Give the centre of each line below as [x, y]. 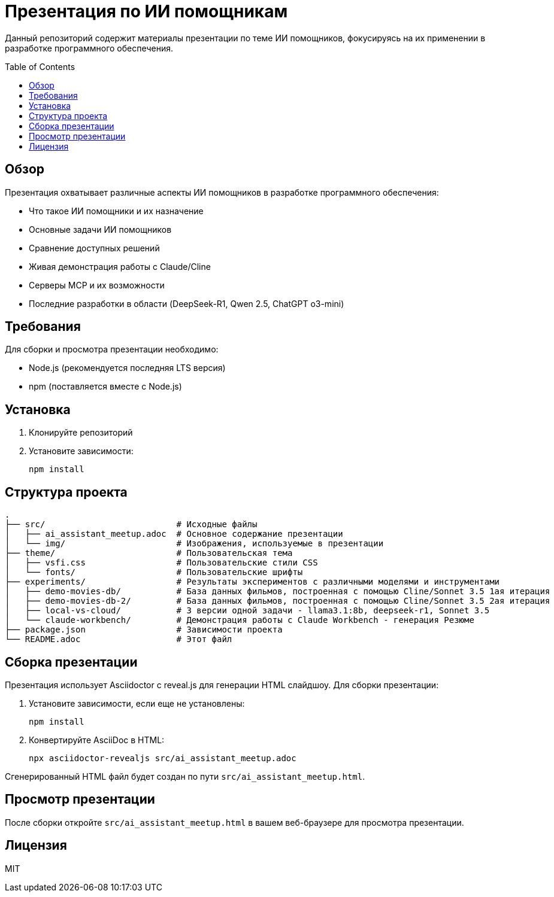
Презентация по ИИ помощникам [146, 11]
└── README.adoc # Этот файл [119, 639]
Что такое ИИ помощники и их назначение [116, 211]
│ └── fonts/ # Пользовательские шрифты [154, 572]
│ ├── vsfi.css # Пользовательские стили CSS [161, 563]
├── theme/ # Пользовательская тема [149, 553]
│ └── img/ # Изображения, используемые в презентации [194, 544]
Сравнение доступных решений [94, 248]
